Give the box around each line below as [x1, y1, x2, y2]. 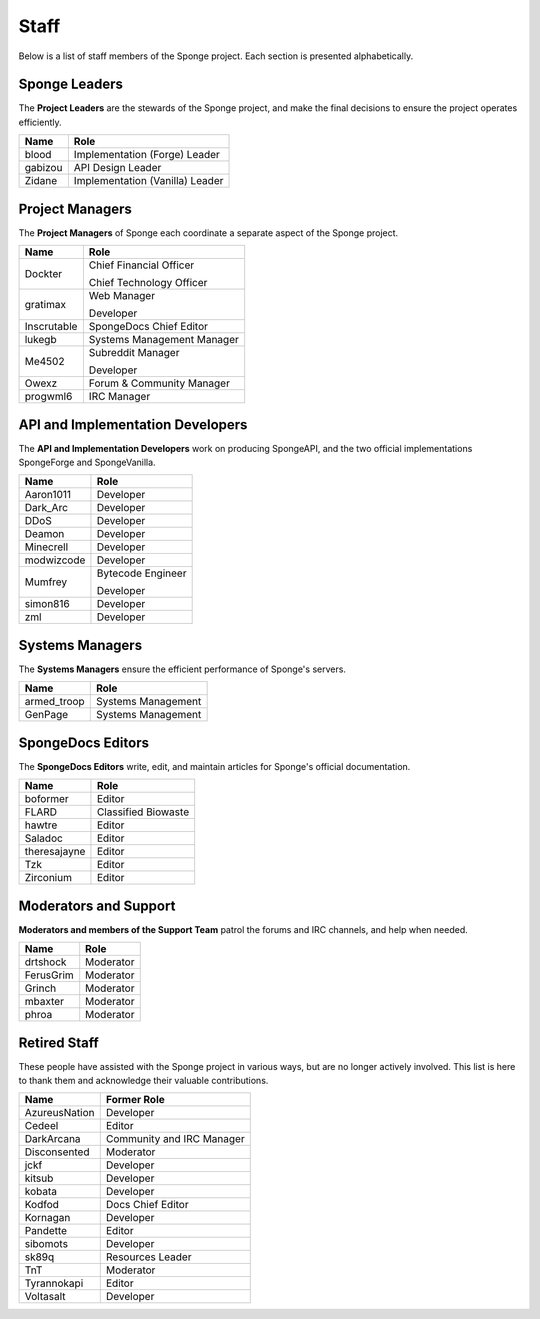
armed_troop [24, 695, 85, 709]
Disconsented [24, 1145, 90, 1159]
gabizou [24, 161, 63, 175]
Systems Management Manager [88, 333, 239, 347]
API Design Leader [73, 161, 162, 175]
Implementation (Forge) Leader [73, 148, 220, 162]
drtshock [24, 955, 67, 969]
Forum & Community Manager [88, 376, 230, 390]
